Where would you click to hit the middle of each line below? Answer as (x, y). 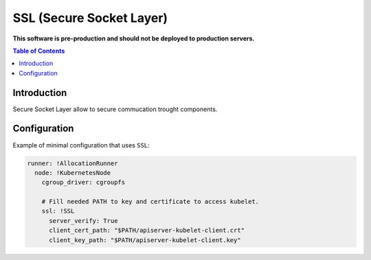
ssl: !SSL (58, 211)
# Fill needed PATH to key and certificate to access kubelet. (150, 202)
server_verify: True (83, 221)
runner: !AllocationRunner (72, 163)
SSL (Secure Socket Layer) (90, 18)
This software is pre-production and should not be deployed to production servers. (134, 38)
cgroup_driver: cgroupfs (83, 182)
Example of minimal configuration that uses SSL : (81, 145)
